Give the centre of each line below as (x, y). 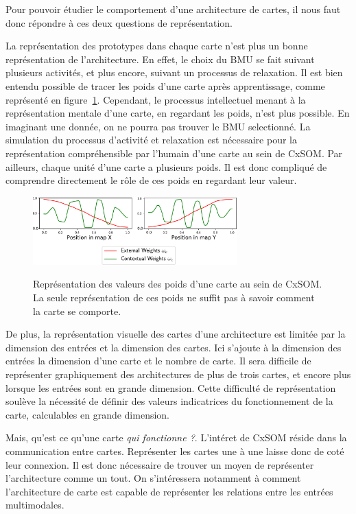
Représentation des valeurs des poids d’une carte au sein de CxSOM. (178, 284)
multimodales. (35, 505)
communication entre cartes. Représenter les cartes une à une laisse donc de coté (175, 451)
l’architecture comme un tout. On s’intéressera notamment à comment (153, 478)
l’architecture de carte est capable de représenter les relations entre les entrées (169, 491)
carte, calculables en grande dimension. (88, 414)
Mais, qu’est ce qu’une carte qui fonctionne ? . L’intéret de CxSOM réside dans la (176, 437)
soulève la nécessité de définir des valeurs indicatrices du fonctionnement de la (169, 401)
